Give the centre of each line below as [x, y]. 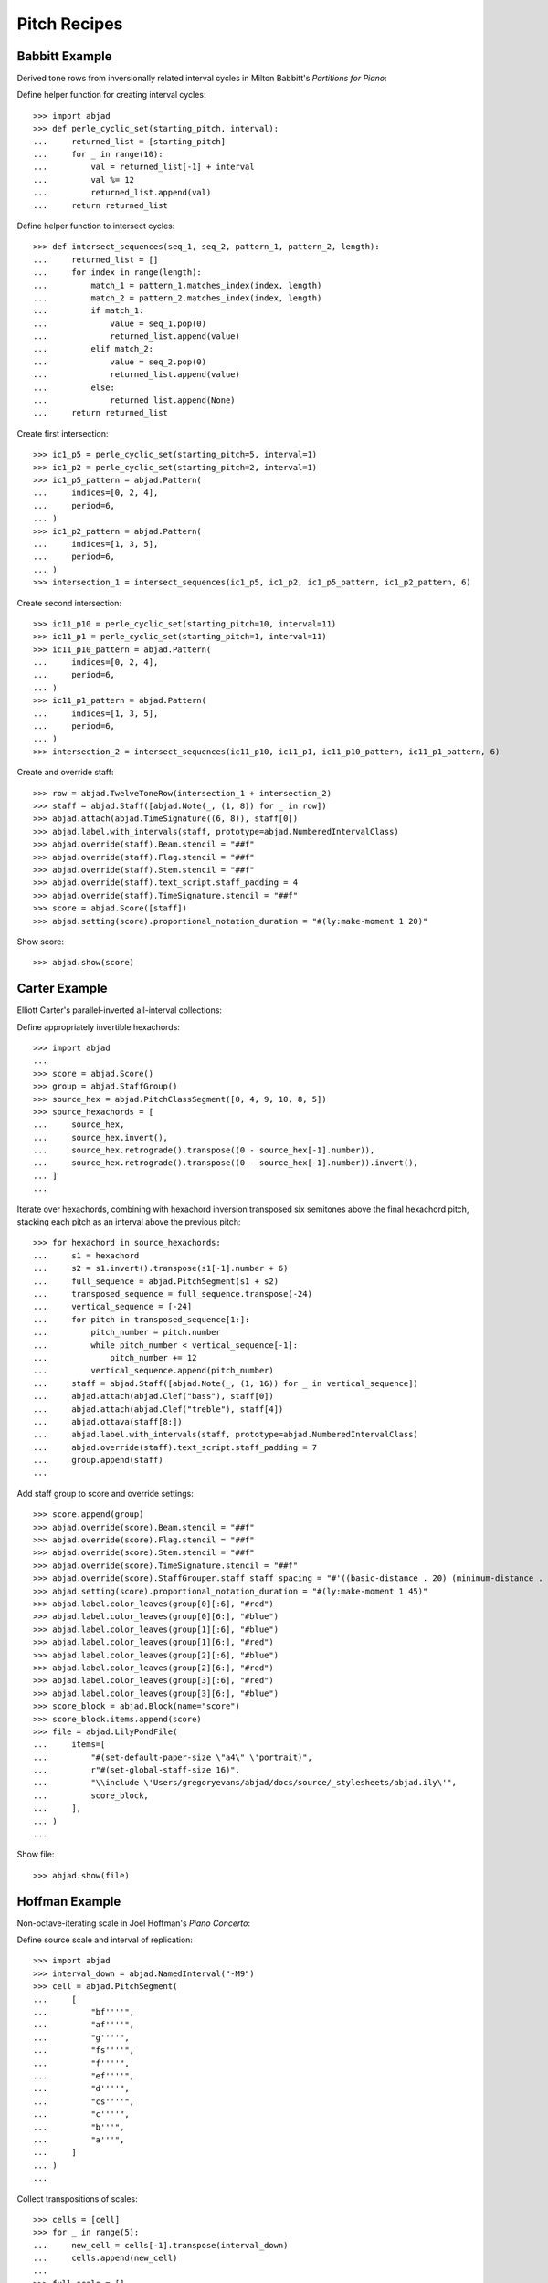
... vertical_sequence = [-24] [113, 1307]
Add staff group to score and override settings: [105, 1493]
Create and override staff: [65, 773]
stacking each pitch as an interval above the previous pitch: [129, 1222]
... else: [74, 387]
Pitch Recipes [70, 24]
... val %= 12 [84, 179]
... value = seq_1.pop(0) [120, 323]
